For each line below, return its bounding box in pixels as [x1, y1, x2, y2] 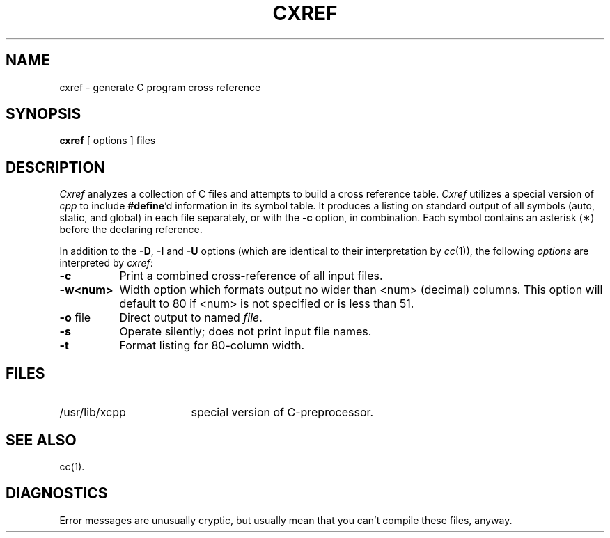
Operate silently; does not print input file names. [119, 324, 372, 339]
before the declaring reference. [59, 223, 203, 236]
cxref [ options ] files [59, 134, 156, 147]
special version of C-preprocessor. [191, 405, 374, 420]
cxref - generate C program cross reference [59, 81, 261, 93]
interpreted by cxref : [59, 257, 153, 269]
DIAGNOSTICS [6, 484, 108, 503]
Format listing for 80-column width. [119, 338, 305, 353]
